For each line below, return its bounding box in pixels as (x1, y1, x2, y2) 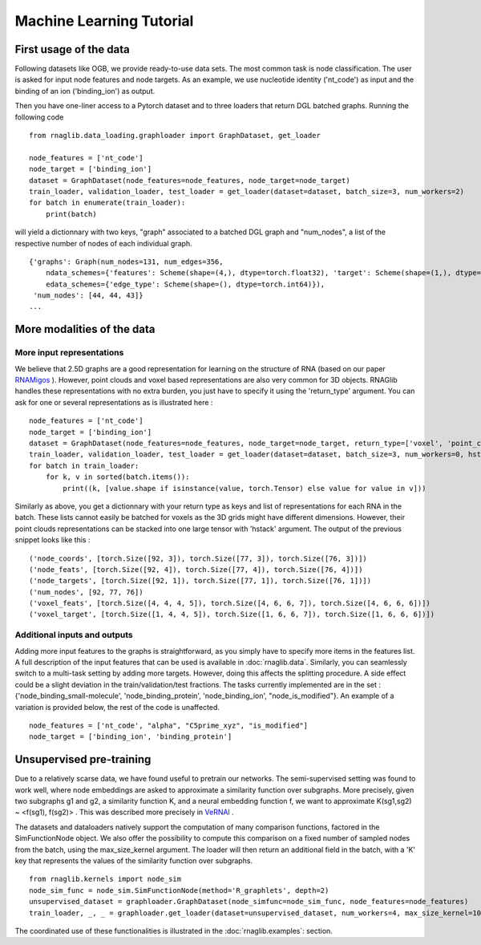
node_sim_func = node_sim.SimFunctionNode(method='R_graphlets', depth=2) (29, 886, 329, 894)
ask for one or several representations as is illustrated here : (14, 397, 213, 407)
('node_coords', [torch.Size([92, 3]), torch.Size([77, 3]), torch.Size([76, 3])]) (29, 554, 368, 563)
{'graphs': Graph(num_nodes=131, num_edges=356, (29, 257, 224, 266)
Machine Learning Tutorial (14, 12, 194, 30)
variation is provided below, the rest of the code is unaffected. (14, 702, 220, 712)
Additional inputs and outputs (14, 630, 133, 641)
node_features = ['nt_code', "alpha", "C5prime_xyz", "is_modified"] (29, 720, 309, 730)
